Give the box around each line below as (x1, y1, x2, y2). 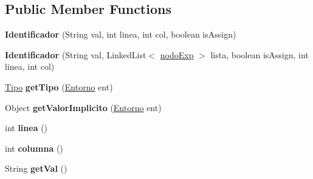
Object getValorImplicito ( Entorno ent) (5, 101, 162, 113)
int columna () (5, 141, 63, 154)
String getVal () (5, 162, 67, 175)
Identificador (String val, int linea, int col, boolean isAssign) (5, 28, 236, 41)
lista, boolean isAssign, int (210, 48, 309, 61)
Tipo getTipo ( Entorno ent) (5, 80, 113, 93)
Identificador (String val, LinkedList (5, 48, 146, 61)
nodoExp (160, 48, 194, 61)
